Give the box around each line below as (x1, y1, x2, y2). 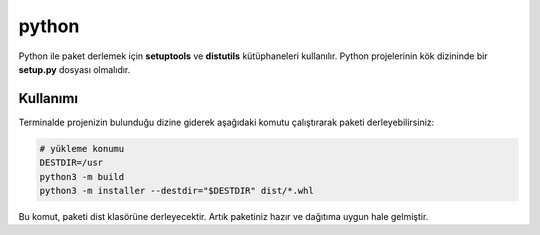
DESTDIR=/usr (39, 157, 104, 169)
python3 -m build (39, 171, 125, 182)
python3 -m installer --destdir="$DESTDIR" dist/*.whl (39, 185, 314, 196)
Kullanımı (18, 90, 79, 107)
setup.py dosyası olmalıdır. (18, 63, 131, 75)
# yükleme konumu (39, 143, 125, 154)
